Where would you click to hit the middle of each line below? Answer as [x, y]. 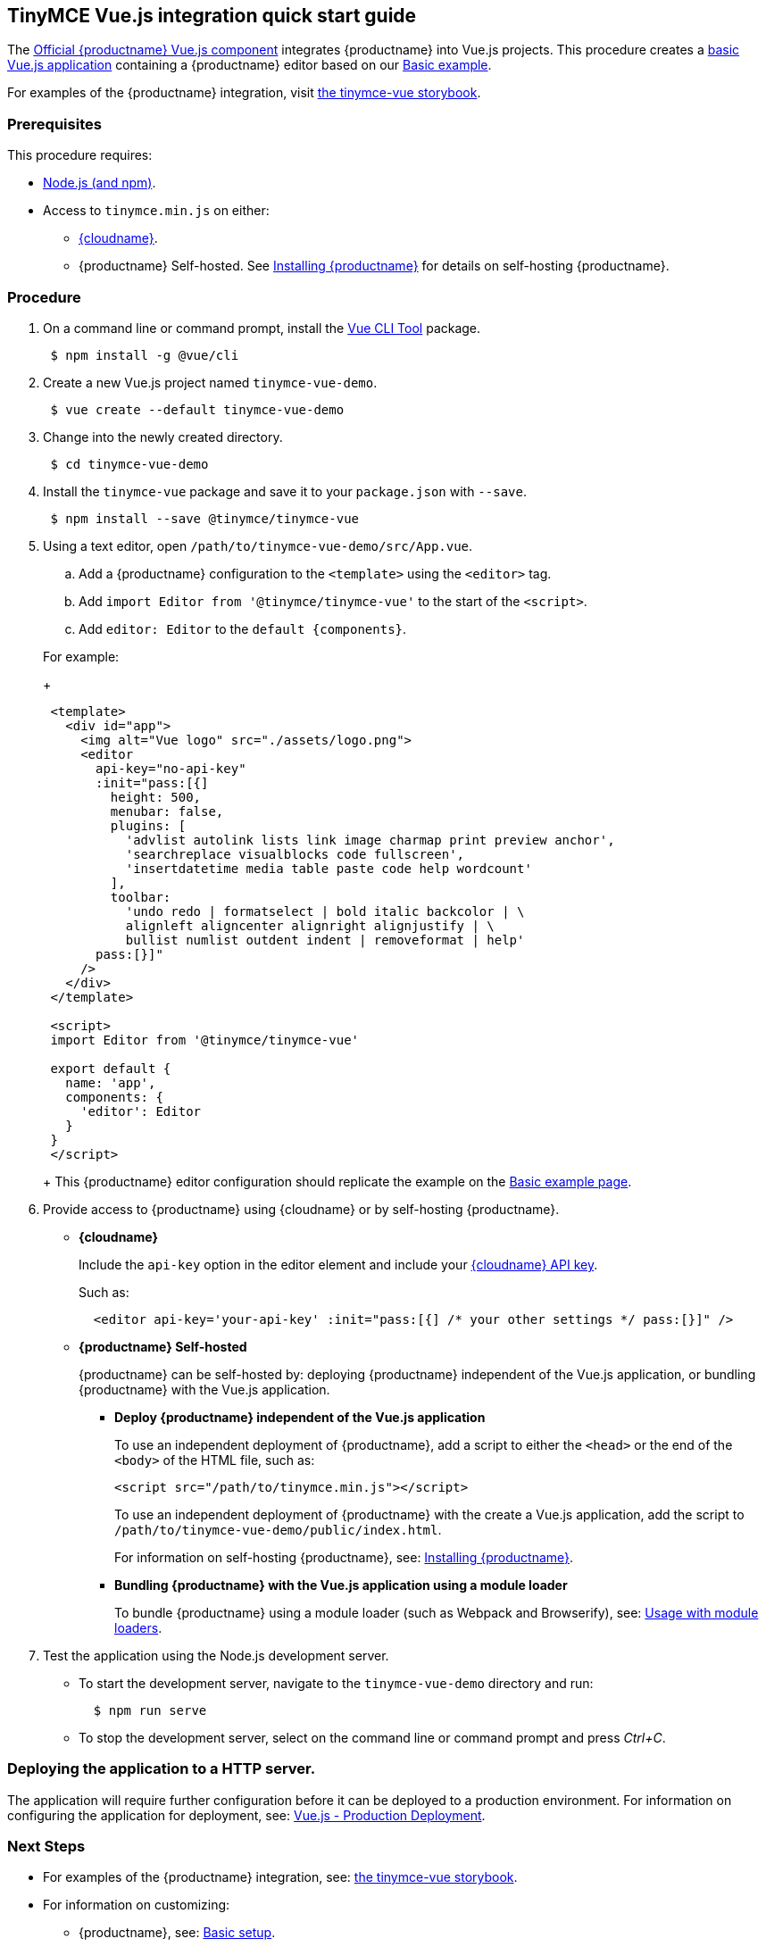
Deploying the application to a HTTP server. [162, 1769]
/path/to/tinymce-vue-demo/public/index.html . [278, 1529]
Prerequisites [54, 124]
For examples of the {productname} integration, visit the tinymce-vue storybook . [244, 93]
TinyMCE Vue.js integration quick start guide [212, 16]
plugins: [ [148, 825]
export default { [111, 1068]
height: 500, [156, 797]
